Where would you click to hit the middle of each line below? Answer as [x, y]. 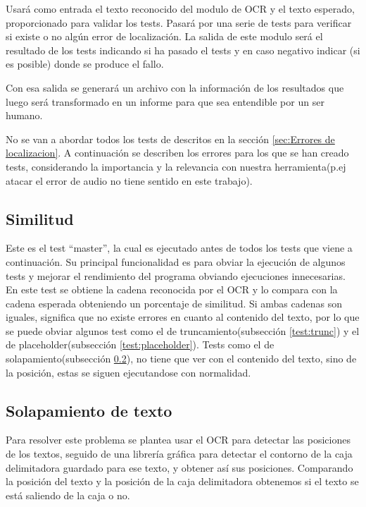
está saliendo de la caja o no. [68, 495]
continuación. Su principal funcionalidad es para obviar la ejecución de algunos [176, 261]
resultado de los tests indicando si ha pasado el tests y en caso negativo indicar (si [183, 50]
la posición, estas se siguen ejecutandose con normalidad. [128, 372]
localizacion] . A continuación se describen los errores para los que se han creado [177, 153]
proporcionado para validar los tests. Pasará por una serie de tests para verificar [179, 22]
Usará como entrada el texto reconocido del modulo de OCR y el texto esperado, [180, 8]
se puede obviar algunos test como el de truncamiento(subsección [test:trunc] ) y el [183, 330]
